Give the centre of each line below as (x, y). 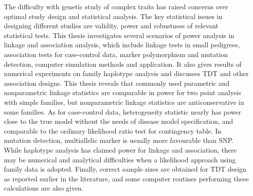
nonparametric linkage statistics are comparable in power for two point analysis (123, 92)
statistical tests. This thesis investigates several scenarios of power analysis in (119, 35)
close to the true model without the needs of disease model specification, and (118, 121)
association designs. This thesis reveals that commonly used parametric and (117, 83)
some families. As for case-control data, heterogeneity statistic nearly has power (123, 111)
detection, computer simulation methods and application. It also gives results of (123, 64)
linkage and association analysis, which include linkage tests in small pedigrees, (122, 45)
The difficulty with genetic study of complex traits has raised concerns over (116, 6)
